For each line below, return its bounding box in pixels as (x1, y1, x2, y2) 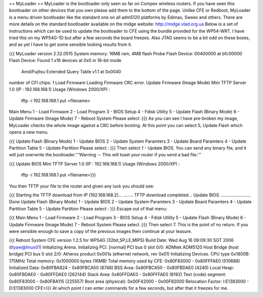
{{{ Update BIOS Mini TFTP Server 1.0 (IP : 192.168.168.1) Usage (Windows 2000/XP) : (9, 161, 180, 167)
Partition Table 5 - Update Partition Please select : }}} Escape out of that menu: (9, 206, 168, 212)
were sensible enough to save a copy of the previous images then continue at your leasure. (9, 228, 192, 234)
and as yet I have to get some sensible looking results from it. (9, 42, 132, 47)
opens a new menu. (9, 129, 49, 135)
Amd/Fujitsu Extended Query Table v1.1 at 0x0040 (21, 68, 121, 74)
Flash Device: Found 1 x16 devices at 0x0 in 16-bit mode (9, 58, 122, 64)
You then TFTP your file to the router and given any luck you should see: (9, 183, 154, 189)
